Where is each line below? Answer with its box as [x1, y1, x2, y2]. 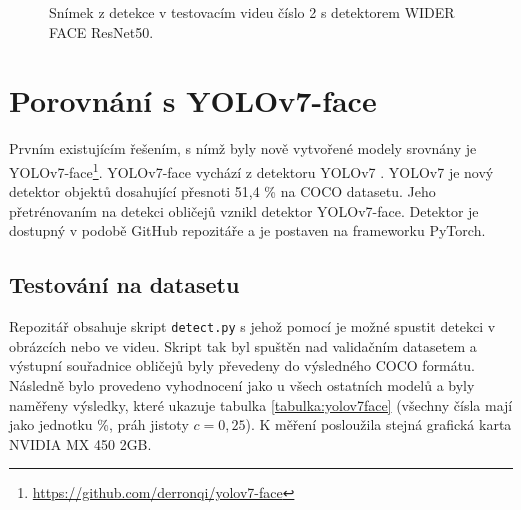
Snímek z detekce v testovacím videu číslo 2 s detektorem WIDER [49, 2, 455, 22]
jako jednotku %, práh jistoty [9, 414, 189, 435]
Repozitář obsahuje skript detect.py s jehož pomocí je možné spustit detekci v [9, 316, 496, 337]
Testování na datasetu [9, 269, 240, 300]
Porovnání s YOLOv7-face [9, 80, 377, 121]
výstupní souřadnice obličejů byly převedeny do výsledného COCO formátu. [9, 355, 475, 376]
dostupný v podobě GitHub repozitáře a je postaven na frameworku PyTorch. [9, 220, 486, 241]
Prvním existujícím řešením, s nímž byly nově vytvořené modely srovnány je [9, 138, 477, 159]
